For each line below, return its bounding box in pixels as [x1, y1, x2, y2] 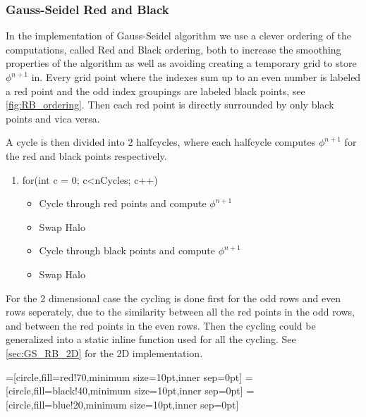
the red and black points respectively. [6, 148, 167, 163]
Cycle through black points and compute [39, 243, 216, 258]
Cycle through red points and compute [39, 196, 207, 211]
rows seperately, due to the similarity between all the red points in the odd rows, [6, 304, 355, 319]
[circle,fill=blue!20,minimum [6, 397, 127, 411]
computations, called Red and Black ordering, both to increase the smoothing [6, 42, 341, 56]
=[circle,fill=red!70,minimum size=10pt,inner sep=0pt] [6, 369, 243, 384]
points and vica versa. [6, 111, 100, 125]
